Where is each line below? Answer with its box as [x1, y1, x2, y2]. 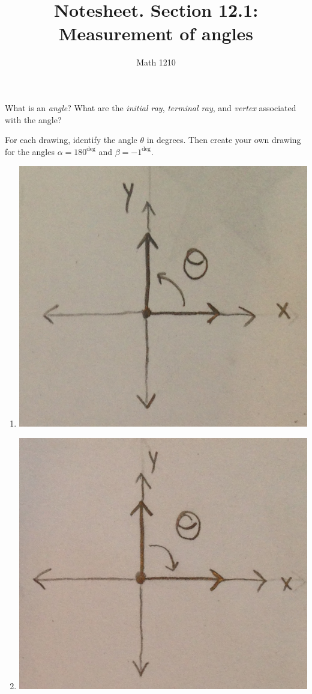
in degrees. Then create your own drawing [146, 133, 301, 146]
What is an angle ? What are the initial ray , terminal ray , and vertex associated [5, 101, 296, 114]
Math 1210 [136, 56, 176, 68]
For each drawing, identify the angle [5, 133, 137, 146]
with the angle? [5, 113, 62, 126]
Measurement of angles [58, 21, 254, 46]
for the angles [5, 145, 55, 157]
